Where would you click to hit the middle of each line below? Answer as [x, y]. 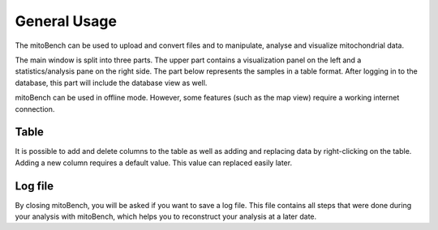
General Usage [66, 21]
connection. [35, 109]
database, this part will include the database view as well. [111, 83]
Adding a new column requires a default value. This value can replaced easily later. [153, 163]
